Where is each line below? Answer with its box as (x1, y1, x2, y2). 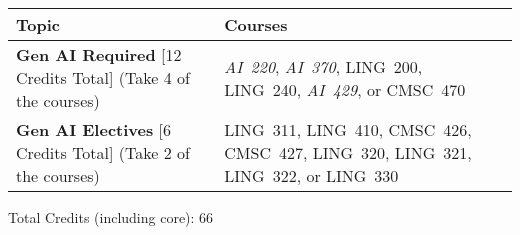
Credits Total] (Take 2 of (16, 141, 190, 164)
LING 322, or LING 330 (224, 164, 399, 187)
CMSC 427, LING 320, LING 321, (224, 141, 472, 164)
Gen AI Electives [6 (16, 118, 171, 141)
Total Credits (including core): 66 (8, 207, 214, 227)
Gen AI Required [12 (16, 43, 182, 66)
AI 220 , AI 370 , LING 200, (224, 54, 423, 78)
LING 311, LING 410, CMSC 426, (224, 118, 472, 141)
